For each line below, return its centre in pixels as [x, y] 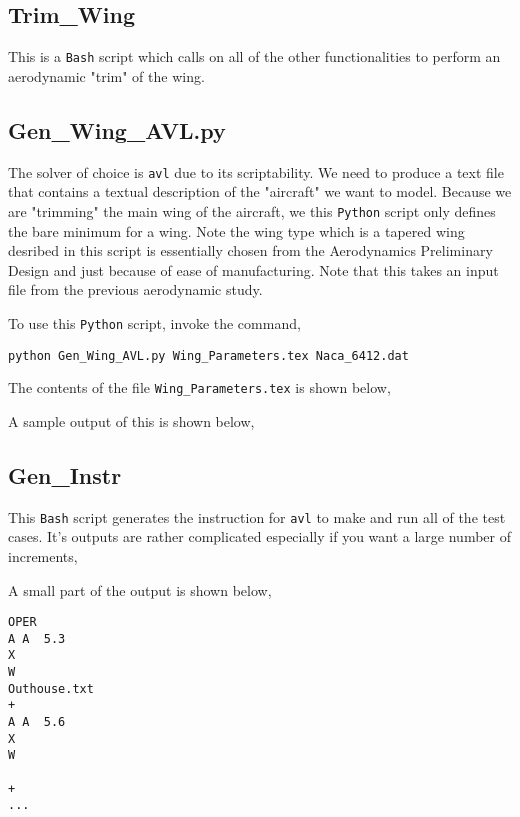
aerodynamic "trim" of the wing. [106, 75]
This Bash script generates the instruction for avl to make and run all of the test [257, 516]
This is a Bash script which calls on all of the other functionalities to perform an [254, 56]
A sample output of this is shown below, [131, 420]
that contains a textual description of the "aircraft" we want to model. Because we [260, 191]
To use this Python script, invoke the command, [154, 322]
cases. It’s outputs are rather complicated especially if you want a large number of [259, 536]
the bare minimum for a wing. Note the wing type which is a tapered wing [236, 230]
